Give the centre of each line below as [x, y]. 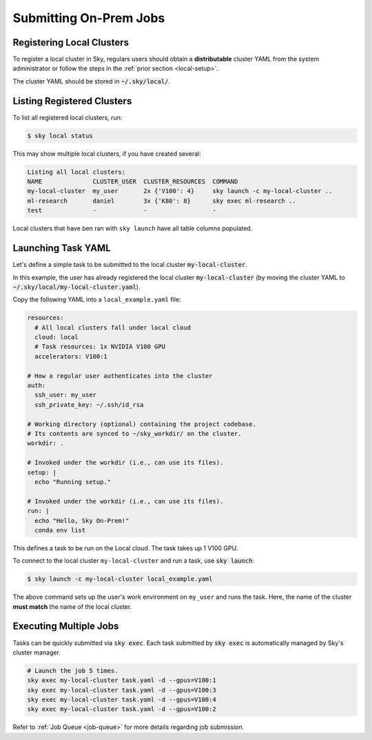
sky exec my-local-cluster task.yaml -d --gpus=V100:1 [122, 680]
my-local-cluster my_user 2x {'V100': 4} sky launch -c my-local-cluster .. [180, 191]
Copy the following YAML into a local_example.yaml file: [97, 299]
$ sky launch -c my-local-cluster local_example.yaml [120, 579]
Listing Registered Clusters [72, 101]
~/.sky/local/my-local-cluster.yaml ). [76, 287]
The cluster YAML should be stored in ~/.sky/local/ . [91, 81]
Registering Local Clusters [71, 42]
